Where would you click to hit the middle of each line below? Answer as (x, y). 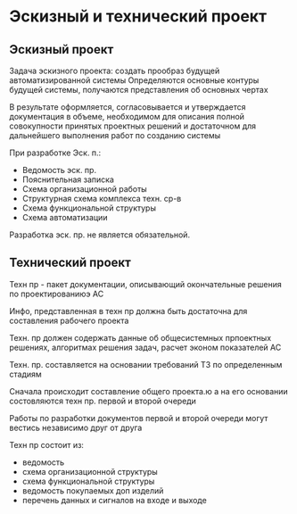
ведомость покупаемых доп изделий (93, 490)
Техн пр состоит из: (47, 444)
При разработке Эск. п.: (55, 153)
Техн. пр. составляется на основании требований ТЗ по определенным (146, 364)
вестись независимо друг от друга (76, 427)
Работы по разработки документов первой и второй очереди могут (139, 418)
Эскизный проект (62, 50)
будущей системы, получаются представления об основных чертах (139, 90)
